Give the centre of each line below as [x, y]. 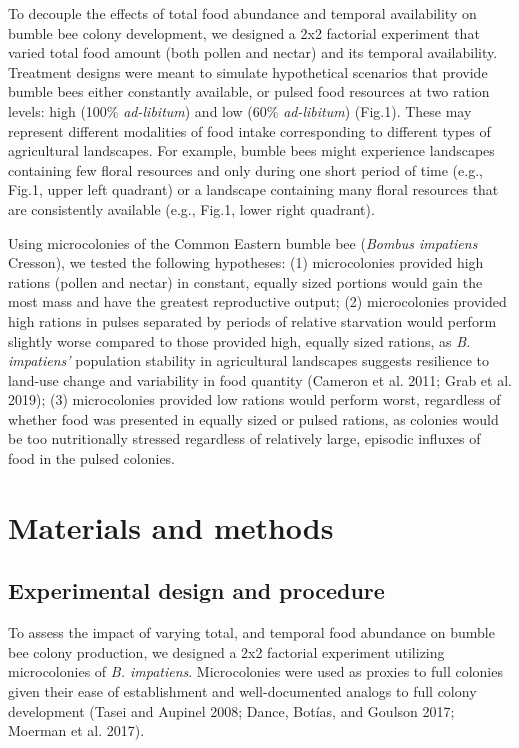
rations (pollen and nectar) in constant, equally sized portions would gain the [245, 281]
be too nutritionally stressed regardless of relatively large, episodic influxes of [244, 438]
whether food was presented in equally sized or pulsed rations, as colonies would [253, 418]
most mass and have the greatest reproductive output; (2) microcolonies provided [257, 301]
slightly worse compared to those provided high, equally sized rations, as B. [239, 340]
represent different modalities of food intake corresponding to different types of [249, 130]
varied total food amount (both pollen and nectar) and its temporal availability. [253, 52]
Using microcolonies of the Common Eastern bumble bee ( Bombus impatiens [243, 242]
